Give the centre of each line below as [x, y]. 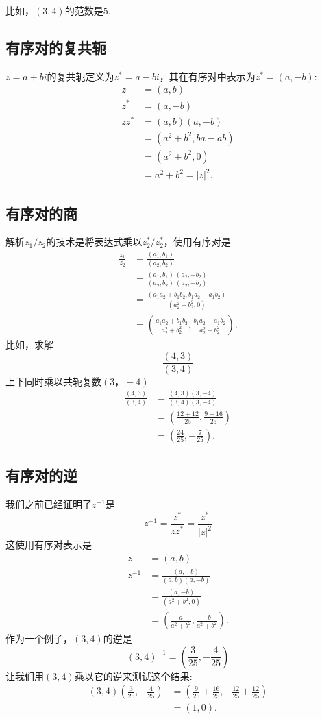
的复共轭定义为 [80, 76]
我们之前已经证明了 [49, 504]
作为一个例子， [39, 638]
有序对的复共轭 [56, 47]
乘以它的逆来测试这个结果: [133, 675]
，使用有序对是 [197, 242]
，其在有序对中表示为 [207, 76]
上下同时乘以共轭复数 [53, 381]
